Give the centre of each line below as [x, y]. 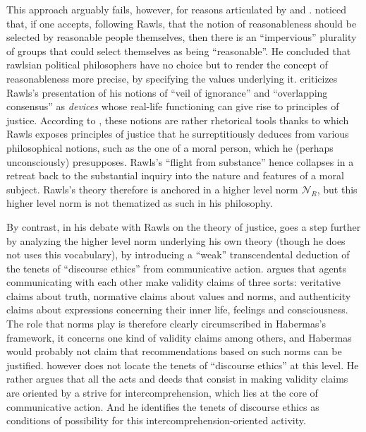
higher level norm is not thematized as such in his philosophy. [140, 203]
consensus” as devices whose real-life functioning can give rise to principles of [173, 106]
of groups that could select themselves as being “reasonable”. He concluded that [179, 50]
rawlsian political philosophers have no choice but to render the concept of [167, 65]
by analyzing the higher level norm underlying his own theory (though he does [176, 240]
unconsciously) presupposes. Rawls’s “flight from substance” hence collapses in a [180, 161]
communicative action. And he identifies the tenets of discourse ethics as [163, 406]
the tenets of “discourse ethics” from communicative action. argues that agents [176, 268]
